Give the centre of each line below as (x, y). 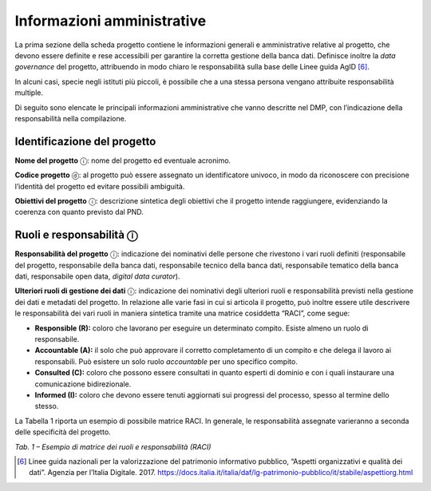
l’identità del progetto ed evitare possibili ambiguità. (100, 186)
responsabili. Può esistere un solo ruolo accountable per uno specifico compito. (166, 361)
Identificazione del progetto (85, 141)
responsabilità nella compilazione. (71, 118)
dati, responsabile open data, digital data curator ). (97, 276)
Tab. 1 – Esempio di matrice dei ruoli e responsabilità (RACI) (113, 446)
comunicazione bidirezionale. (83, 384)
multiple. (29, 93)
